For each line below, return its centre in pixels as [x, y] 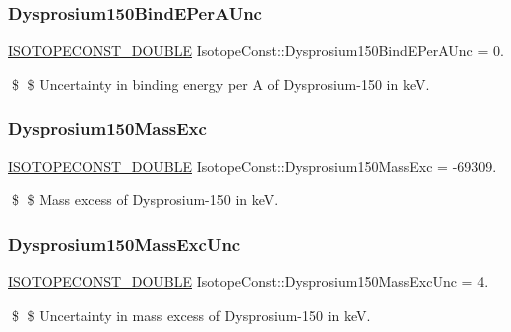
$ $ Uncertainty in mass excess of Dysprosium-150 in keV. [191, 314]
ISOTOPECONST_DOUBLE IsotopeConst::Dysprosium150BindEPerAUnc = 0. [256, 50]
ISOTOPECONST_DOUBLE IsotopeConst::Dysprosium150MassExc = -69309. [252, 165]
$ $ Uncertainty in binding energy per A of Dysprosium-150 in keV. [220, 83]
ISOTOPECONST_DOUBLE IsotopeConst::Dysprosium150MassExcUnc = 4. [248, 281]
